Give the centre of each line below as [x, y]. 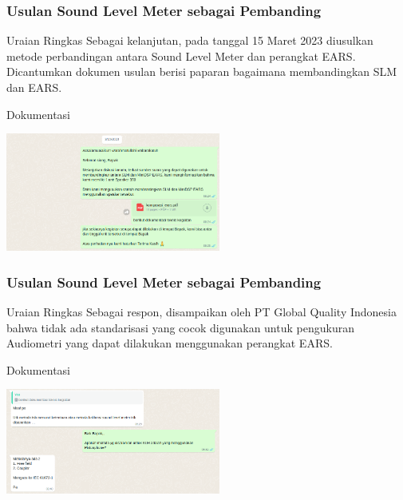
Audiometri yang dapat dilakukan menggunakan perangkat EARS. [170, 343]
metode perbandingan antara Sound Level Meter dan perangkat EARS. [181, 56]
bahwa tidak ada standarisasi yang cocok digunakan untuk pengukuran [180, 327]
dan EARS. [34, 87]
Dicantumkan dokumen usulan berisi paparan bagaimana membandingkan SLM [202, 71]
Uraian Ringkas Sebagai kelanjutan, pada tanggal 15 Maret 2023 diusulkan [190, 40]
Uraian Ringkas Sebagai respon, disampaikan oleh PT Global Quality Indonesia [201, 311]
